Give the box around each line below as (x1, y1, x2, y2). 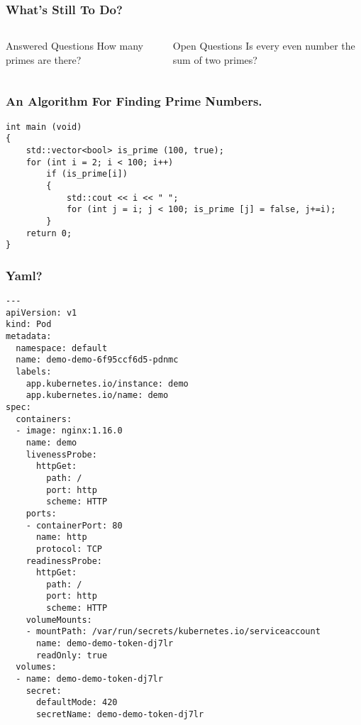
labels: (16, 367, 52, 377)
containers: (16, 414, 72, 424)
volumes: (16, 662, 57, 673)
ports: (26, 508, 57, 519)
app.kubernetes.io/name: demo (26, 390, 169, 401)
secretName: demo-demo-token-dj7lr (35, 709, 204, 720)
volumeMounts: (26, 614, 92, 625)
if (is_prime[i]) (46, 169, 128, 179)
